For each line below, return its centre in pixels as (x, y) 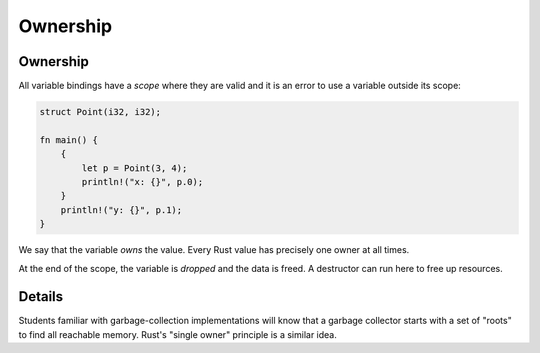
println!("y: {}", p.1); (121, 209)
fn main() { (69, 139)
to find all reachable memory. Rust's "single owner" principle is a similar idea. (177, 334)
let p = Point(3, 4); (134, 168)
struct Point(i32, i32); (100, 112)
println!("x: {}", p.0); (142, 181)
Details (41, 296)
